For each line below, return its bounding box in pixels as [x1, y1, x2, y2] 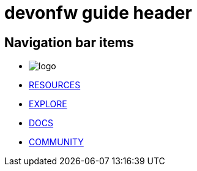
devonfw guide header [4, 2, 192, 23]
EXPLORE [29, 99, 67, 110]
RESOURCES [29, 80, 81, 91]
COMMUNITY [29, 137, 84, 148]
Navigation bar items [4, 34, 134, 50]
